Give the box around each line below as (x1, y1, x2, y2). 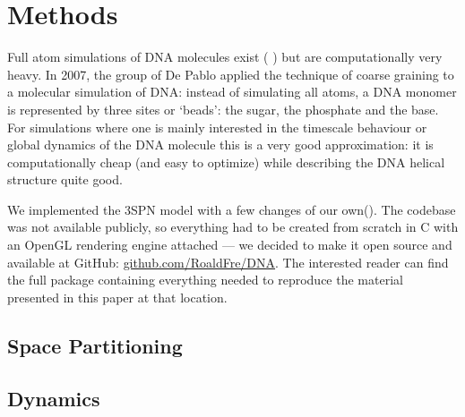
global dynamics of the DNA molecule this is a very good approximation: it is (7, 135, 434, 154)
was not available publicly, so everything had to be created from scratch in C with (7, 217, 459, 236)
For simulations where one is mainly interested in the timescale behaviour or (7, 117, 427, 136)
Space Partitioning (7, 331, 183, 359)
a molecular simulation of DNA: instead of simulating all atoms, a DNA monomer (7, 82, 457, 101)
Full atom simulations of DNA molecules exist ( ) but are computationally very (7, 47, 443, 66)
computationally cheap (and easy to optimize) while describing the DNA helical (7, 152, 445, 171)
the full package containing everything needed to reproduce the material (7, 270, 403, 289)
